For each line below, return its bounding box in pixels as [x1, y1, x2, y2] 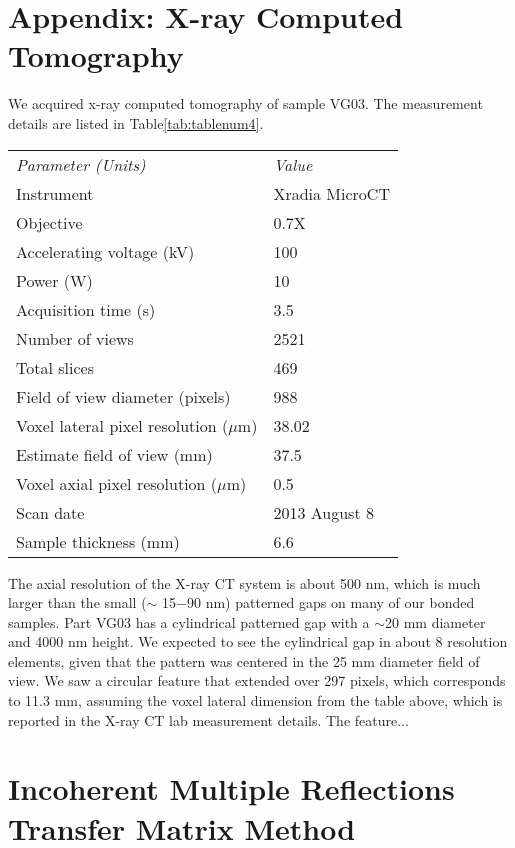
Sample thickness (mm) [16, 529, 180, 553]
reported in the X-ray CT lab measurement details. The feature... [8, 709, 409, 730]
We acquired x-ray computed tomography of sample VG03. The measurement [8, 93, 483, 114]
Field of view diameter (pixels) [16, 384, 231, 408]
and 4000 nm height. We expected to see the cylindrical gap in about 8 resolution [8, 631, 508, 652]
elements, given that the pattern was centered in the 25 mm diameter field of [8, 650, 480, 671]
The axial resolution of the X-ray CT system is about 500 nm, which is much [8, 572, 481, 593]
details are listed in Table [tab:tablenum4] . [8, 112, 264, 133]
